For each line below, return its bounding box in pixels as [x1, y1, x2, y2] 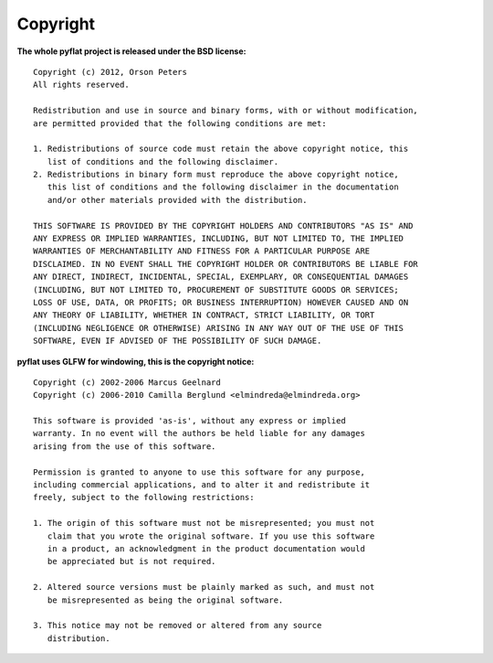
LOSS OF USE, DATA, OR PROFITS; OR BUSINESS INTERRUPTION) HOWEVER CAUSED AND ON [33, 297, 409, 307]
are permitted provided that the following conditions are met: [33, 118, 328, 128]
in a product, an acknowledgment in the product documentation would [47, 544, 365, 553]
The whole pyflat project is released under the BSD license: [16, 46, 246, 57]
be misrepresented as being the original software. [47, 594, 284, 605]
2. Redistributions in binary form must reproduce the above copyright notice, [33, 169, 399, 180]
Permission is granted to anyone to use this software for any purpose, [33, 466, 365, 477]
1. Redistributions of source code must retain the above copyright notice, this [33, 144, 409, 155]
